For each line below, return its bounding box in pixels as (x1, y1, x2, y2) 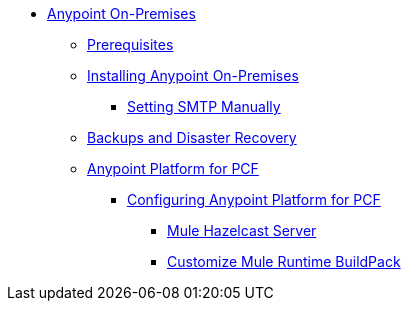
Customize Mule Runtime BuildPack (167, 253, 401, 270)
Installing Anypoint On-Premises (87, 67, 299, 84)
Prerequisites (87, 36, 174, 53)
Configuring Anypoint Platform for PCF (127, 191, 381, 208)
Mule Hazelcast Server (167, 222, 317, 239)
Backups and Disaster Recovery (87, 129, 297, 146)
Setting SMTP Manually (127, 98, 281, 115)
